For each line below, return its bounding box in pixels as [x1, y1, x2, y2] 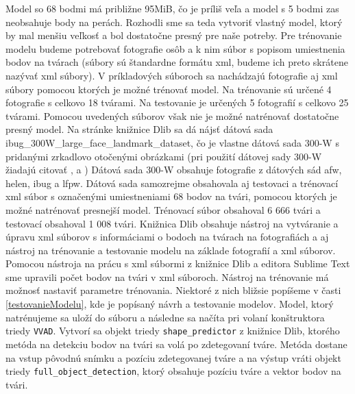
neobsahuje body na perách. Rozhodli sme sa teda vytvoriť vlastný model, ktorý [5, 14, 343, 29]
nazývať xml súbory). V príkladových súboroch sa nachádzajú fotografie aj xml [5, 68, 338, 82]
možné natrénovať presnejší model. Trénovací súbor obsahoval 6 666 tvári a [5, 202, 321, 217]
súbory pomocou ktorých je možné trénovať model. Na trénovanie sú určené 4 [5, 82, 332, 96]
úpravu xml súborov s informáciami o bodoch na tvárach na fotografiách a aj [5, 230, 329, 244]
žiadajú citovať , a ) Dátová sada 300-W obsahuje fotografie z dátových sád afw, [5, 162, 342, 177]
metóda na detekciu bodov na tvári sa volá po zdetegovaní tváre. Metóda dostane [5, 336, 347, 351]
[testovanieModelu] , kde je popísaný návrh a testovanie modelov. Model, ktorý [5, 297, 334, 311]
